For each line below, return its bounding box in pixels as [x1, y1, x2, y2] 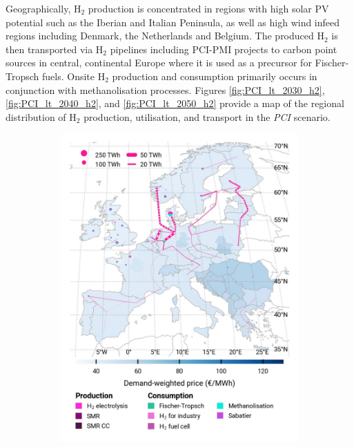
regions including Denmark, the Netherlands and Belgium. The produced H [6, 28, 324, 43]
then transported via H [6, 41, 104, 56]
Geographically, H [6, 1, 81, 15]
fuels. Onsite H [42, 68, 106, 83]
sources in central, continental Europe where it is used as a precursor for [6, 55, 312, 70]
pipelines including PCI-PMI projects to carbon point [110, 41, 337, 56]
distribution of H [6, 109, 77, 124]
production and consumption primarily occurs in [112, 68, 317, 83]
